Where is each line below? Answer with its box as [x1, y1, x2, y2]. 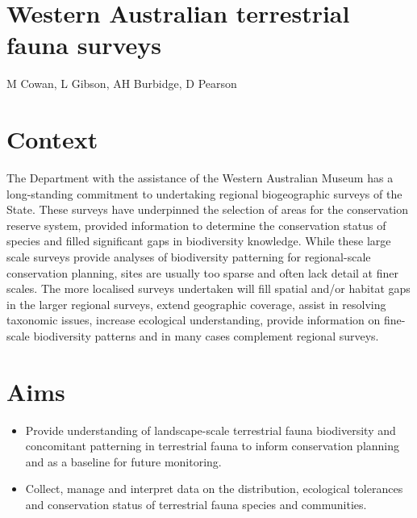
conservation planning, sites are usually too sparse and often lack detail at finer [6, 264, 398, 281]
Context [6, 123, 98, 156]
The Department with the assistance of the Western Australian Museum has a [6, 169, 394, 186]
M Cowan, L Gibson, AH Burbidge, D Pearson [6, 75, 237, 92]
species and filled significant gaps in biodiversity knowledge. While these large [6, 232, 391, 249]
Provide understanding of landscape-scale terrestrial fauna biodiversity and [25, 421, 396, 438]
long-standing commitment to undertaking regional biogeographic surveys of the [6, 185, 402, 202]
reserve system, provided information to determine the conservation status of [6, 216, 386, 233]
